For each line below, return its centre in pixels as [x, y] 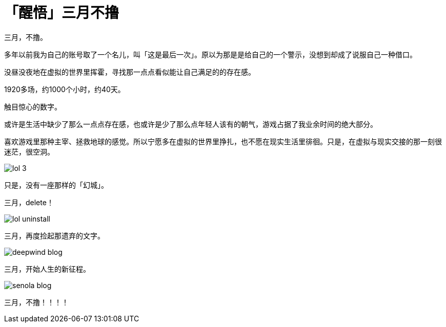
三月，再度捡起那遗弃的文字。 [54, 235]
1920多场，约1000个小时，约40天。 [65, 89]
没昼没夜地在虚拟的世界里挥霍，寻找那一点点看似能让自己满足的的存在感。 [130, 72]
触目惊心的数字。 [33, 106]
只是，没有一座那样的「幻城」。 [56, 185]
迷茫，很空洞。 [29, 151]
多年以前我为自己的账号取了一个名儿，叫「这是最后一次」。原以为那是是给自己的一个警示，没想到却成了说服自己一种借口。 [210, 54]
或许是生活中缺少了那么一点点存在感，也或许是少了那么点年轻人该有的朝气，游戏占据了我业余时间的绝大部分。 [191, 124]
